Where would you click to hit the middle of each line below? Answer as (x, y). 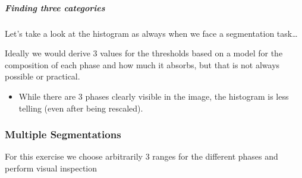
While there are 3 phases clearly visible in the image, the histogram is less (154, 96)
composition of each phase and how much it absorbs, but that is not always (142, 64)
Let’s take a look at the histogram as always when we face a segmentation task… (151, 33)
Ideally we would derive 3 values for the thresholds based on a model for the (144, 53)
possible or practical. (43, 76)
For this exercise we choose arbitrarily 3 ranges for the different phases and (141, 156)
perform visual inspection (51, 168)
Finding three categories (55, 7)
